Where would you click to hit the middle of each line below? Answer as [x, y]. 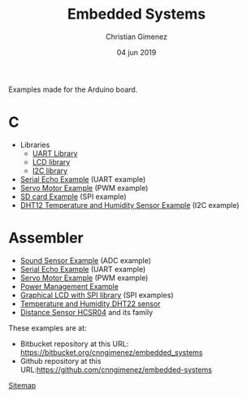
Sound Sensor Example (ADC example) [86, 260]
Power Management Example [69, 286]
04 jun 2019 [136, 52]
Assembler [46, 238]
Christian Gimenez [136, 37]
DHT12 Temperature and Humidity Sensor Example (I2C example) [130, 205]
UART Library [55, 153]
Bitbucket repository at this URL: [74, 344]
